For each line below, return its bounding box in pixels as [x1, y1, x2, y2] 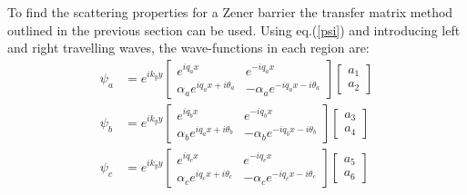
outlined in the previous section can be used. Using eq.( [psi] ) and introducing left [7, 20, 461, 39]
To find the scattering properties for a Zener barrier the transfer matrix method [7, 3, 453, 21]
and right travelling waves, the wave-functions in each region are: [7, 38, 370, 57]
